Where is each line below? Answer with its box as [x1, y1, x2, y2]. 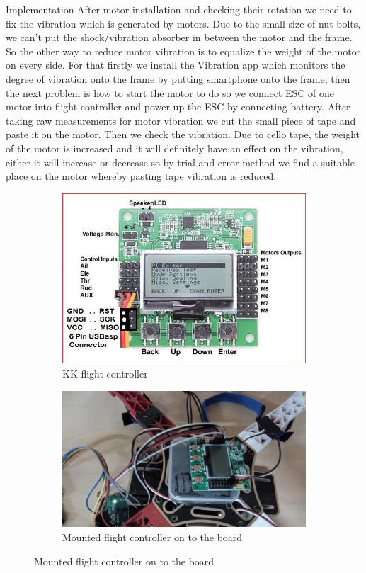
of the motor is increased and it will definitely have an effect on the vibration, [6, 140, 343, 155]
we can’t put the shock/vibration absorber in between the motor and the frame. [6, 30, 353, 45]
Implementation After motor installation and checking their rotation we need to [6, 2, 352, 16]
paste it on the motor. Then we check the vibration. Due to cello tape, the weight [6, 127, 360, 142]
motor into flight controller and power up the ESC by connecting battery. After [6, 99, 350, 114]
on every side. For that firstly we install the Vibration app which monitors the [6, 57, 345, 72]
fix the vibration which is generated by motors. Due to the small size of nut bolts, [6, 16, 361, 30]
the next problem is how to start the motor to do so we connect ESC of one [6, 85, 335, 100]
